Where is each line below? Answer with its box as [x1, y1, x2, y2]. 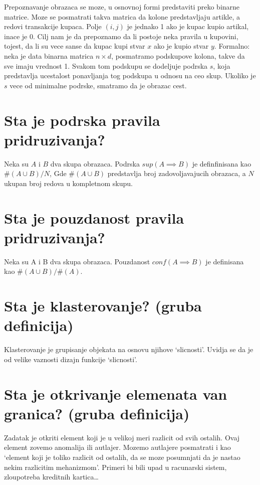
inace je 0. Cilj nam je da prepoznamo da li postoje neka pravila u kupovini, [4, 31, 238, 41]
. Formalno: [214, 41, 250, 51]
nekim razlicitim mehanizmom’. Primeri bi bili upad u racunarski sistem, [4, 461, 227, 472]
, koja [213, 60, 230, 71]
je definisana [205, 256, 244, 266]
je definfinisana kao [192, 158, 251, 169]
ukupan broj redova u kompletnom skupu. [4, 178, 133, 188]
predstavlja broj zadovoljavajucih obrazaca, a [107, 168, 246, 179]
